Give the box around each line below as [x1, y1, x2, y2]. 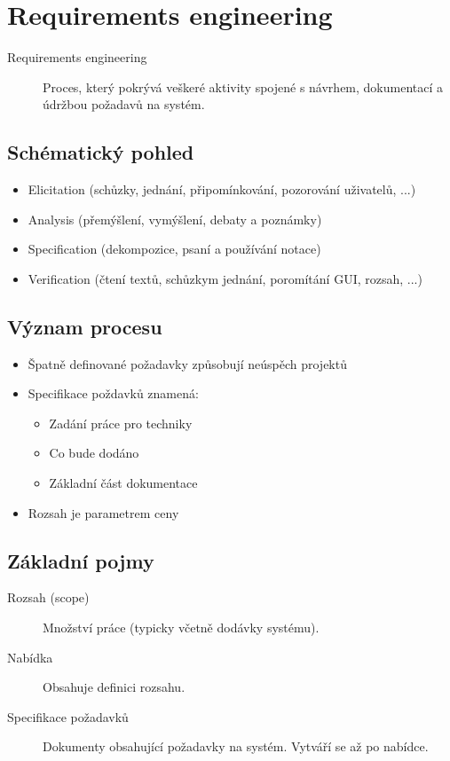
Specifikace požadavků [7, 707, 129, 726]
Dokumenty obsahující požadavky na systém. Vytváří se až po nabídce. [43, 737, 429, 756]
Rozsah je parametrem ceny [28, 503, 179, 522]
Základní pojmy [7, 546, 154, 574]
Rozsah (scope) [7, 588, 90, 607]
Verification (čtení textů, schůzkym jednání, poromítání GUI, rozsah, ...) [28, 269, 422, 287]
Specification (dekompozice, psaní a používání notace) [28, 239, 321, 258]
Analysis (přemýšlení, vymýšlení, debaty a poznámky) [28, 209, 322, 228]
